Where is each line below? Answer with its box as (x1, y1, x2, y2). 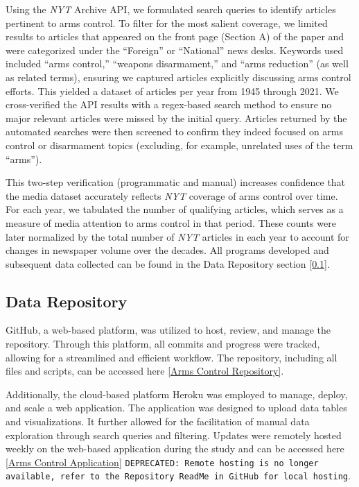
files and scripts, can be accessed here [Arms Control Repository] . (6, 364, 284, 378)
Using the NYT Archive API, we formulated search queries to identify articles (6, 2, 336, 16)
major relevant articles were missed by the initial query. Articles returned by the (6, 110, 347, 125)
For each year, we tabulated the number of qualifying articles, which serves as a (6, 202, 344, 216)
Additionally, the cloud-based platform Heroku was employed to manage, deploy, (6, 386, 348, 401)
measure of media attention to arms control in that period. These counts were (6, 215, 336, 230)
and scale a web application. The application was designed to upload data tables (6, 400, 347, 415)
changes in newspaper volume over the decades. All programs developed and (6, 243, 329, 257)
